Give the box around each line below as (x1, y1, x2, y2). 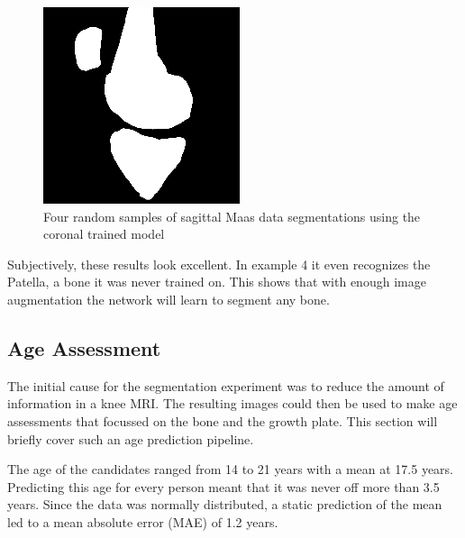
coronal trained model (43, 224, 165, 243)
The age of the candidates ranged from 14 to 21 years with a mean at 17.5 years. (7, 460, 453, 479)
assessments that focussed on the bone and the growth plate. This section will (7, 411, 438, 430)
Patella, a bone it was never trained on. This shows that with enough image (7, 272, 426, 291)
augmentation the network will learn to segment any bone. (7, 289, 330, 308)
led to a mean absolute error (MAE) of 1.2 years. (7, 512, 278, 531)
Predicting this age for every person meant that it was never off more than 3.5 (7, 477, 440, 496)
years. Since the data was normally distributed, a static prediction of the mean (7, 495, 442, 514)
